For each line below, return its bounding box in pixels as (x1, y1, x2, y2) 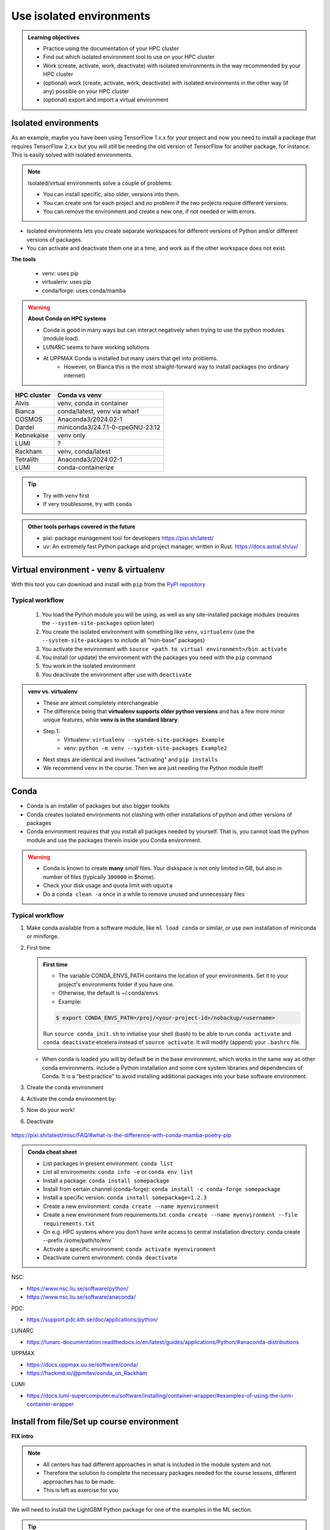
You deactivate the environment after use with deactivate (42, 671, 192, 678)
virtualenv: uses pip (42, 278, 92, 286)
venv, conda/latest (57, 447, 111, 456)
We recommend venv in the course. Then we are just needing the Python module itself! (43, 764, 263, 772)
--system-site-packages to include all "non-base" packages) (42, 636, 205, 644)
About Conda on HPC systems (28, 315, 106, 323)
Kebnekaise (15, 431, 49, 440)
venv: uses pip (42, 269, 79, 277)
